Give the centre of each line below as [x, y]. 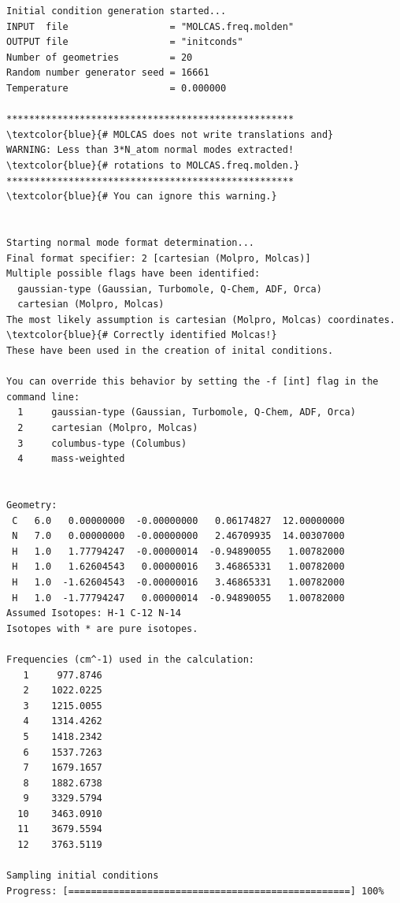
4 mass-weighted [71, 459]
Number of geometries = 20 [100, 57]
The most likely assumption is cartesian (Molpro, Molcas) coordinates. [201, 320]
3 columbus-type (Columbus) [102, 443]
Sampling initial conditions [83, 876]
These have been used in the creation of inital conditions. [170, 351]
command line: [43, 397]
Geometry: [32, 505]
